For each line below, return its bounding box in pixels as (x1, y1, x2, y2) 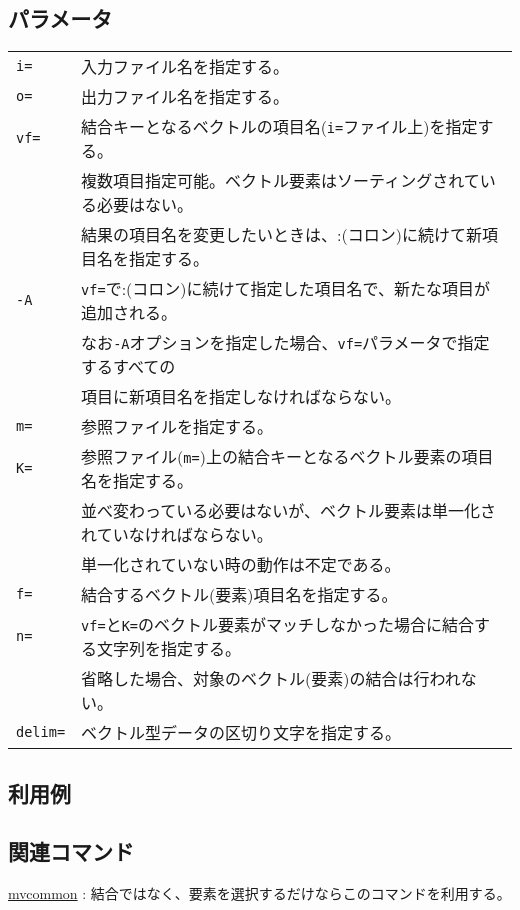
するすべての (81, 355, 176, 379)
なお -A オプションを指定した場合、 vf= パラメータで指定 (81, 331, 490, 355)
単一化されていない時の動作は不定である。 (81, 553, 401, 577)
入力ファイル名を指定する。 (81, 55, 290, 79)
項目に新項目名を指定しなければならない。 (81, 385, 402, 409)
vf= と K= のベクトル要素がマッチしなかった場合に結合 (81, 613, 475, 637)
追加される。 (81, 301, 178, 325)
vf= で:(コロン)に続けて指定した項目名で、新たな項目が (81, 277, 490, 301)
